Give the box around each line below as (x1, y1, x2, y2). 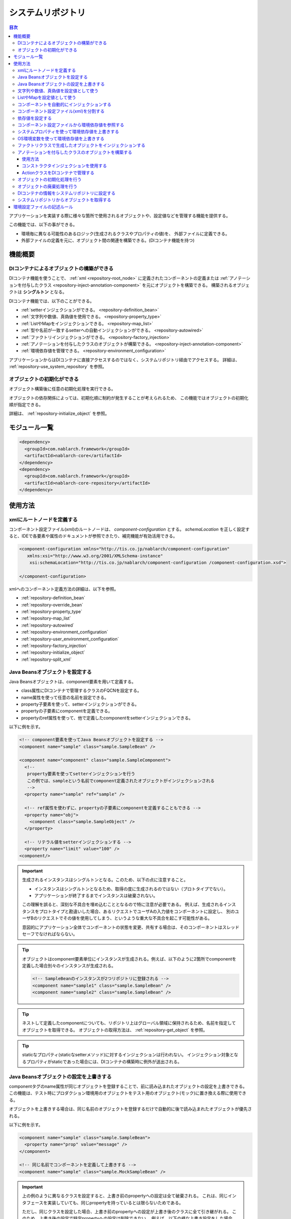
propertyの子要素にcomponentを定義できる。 (21, 708, 113, 714)
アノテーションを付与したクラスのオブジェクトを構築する (18, 149, 132, 155)
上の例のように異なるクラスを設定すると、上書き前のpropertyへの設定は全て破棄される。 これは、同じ (22, 1193, 228, 1199)
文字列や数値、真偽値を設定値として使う (18, 88, 99, 94)
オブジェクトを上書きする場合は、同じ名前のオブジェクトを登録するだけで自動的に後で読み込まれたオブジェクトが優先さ (9, 1106, 252, 1112)
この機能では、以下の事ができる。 (9, 222, 77, 228)
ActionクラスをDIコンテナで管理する (22, 170, 94, 176)
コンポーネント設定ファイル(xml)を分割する (18, 108, 105, 114)
